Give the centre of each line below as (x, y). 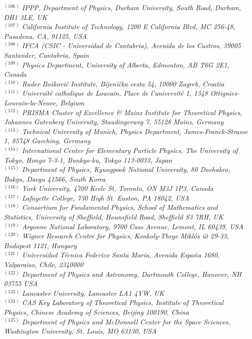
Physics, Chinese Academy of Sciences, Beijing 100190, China (97, 312)
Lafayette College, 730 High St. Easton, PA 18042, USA (106, 197)
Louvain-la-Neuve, (31, 102)
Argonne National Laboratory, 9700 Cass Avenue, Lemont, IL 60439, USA (133, 226)
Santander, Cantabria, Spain (46, 55)
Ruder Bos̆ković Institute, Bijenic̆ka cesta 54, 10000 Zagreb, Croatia (123, 83)
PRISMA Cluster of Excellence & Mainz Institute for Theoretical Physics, (132, 112)
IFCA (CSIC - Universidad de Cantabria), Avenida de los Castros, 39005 (131, 45)
